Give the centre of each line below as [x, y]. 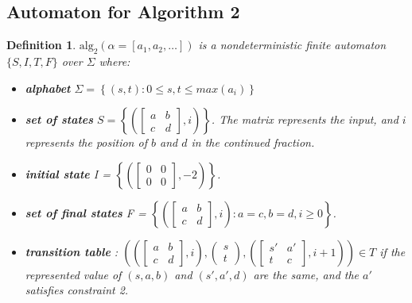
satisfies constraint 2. [77, 290]
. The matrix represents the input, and [305, 119]
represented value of [73, 274]
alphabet [48, 88]
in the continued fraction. [253, 142]
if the [393, 251]
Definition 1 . [41, 45]
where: [115, 61]
